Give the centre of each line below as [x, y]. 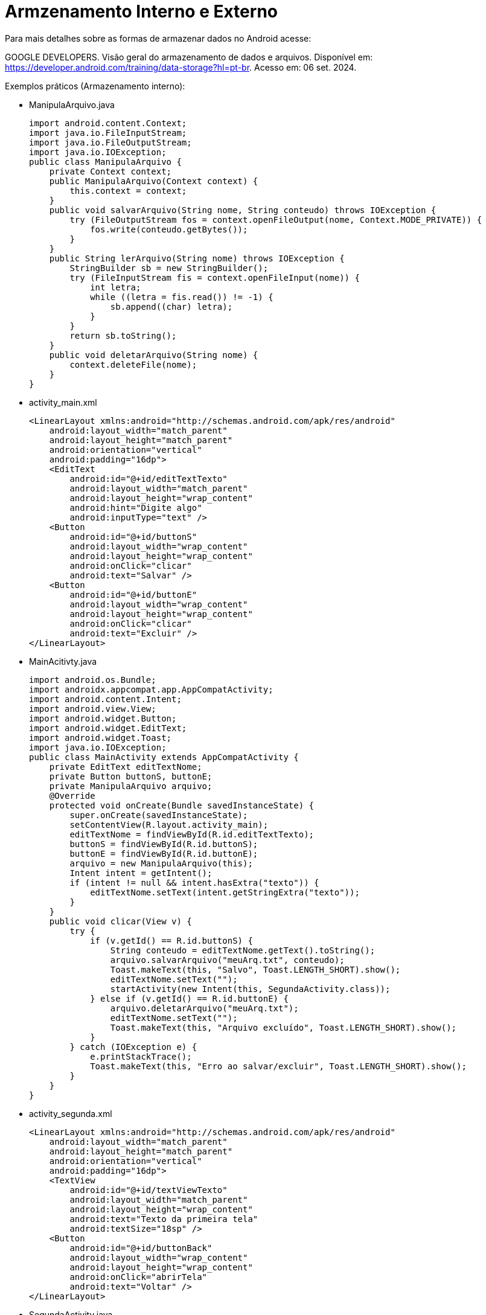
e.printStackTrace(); [141, 1056]
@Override [72, 795]
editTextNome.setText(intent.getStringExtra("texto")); [225, 892]
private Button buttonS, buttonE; [131, 776]
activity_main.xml [63, 402]
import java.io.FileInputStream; [108, 133]
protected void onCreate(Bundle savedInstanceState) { [182, 805]
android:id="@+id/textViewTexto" [149, 1190]
